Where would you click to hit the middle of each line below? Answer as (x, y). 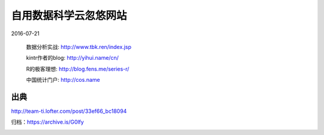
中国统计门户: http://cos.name (63, 80)
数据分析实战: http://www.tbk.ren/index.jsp (79, 47)
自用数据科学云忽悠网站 (69, 16)
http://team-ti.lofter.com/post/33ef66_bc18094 (69, 111)
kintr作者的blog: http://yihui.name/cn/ (73, 58)
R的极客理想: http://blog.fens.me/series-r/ (78, 69)
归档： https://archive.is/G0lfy (47, 122)
